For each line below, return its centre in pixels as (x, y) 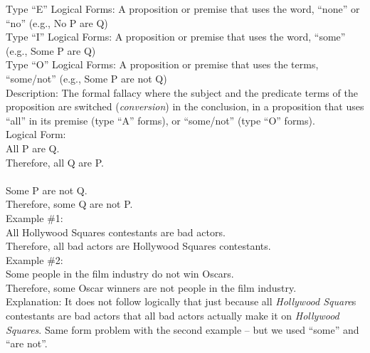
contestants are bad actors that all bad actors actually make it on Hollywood (173, 316)
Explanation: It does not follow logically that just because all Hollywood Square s (181, 301)
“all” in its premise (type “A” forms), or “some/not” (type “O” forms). (160, 120)
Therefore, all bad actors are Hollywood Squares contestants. (138, 246)
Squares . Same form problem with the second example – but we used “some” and (183, 329)
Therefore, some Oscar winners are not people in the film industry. (151, 287)
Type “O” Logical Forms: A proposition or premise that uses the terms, (162, 64)
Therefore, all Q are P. (55, 162)
